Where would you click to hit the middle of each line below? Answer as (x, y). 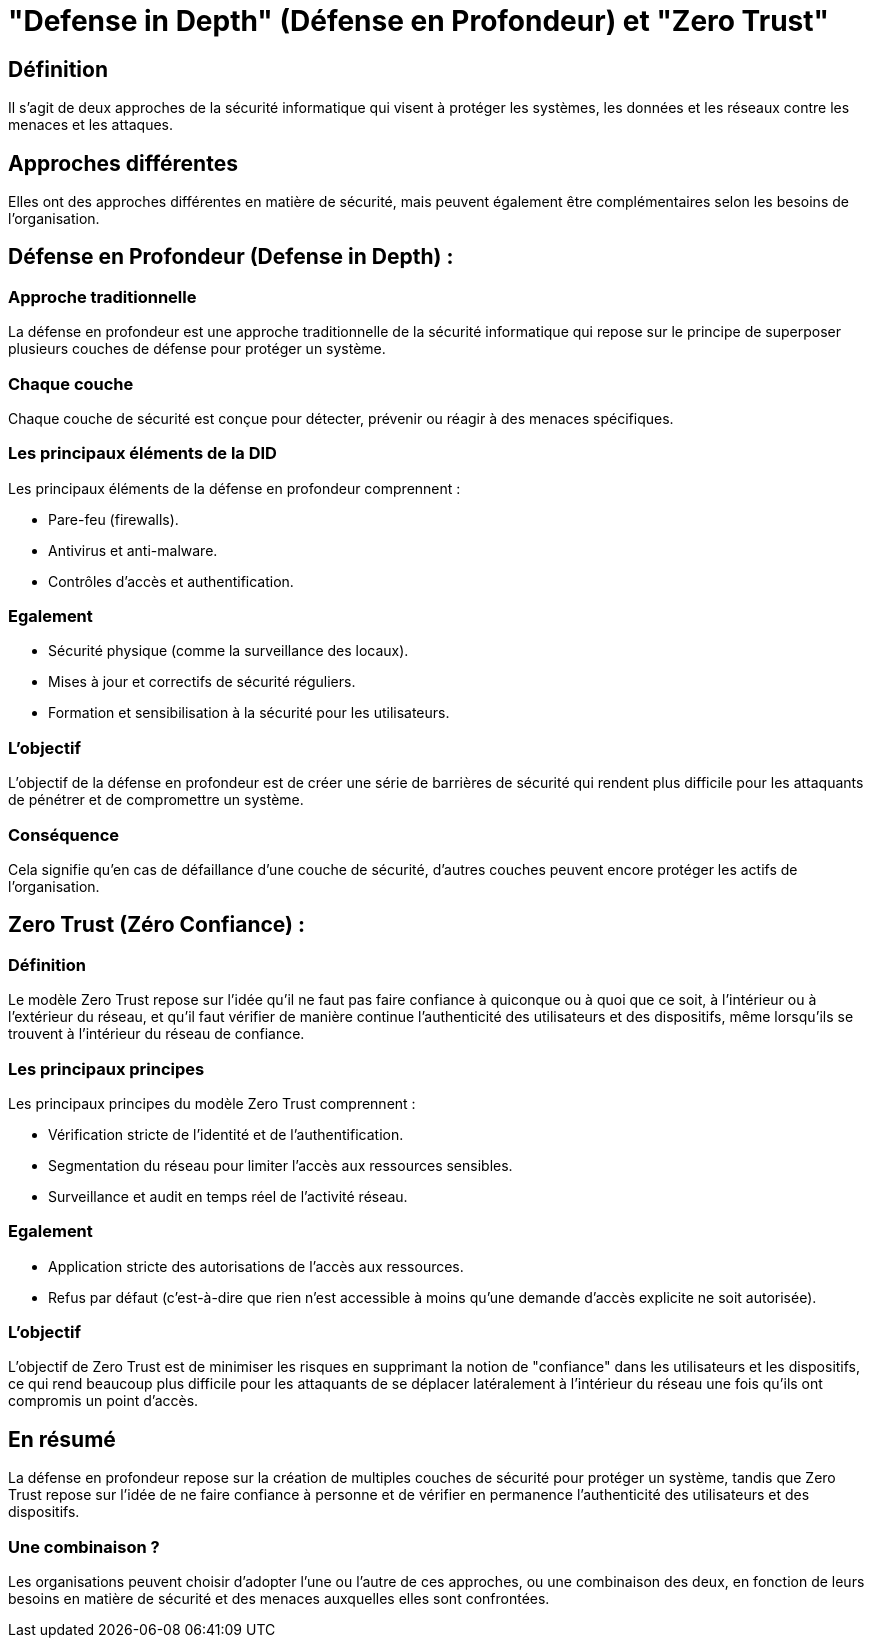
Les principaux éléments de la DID (142, 453)
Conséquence (64, 834)
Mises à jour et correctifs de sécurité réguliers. (202, 682)
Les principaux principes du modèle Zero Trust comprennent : (212, 1103)
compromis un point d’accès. (103, 1401)
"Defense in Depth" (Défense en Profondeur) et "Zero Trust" (418, 21)
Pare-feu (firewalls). (113, 519)
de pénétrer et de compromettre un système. (156, 800)
